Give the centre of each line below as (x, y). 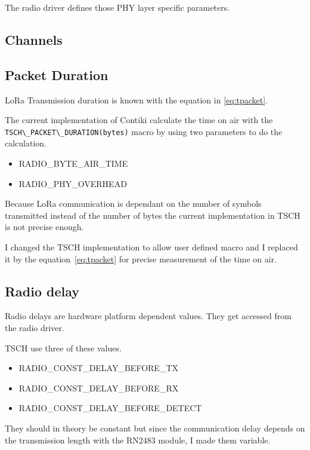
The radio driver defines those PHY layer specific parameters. (117, 7)
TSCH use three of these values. (63, 348)
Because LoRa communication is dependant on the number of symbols (133, 203)
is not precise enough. (44, 227)
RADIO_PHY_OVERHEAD (73, 183)
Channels (34, 39)
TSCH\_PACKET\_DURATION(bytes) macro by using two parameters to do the (144, 131)
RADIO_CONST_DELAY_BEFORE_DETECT (110, 408)
